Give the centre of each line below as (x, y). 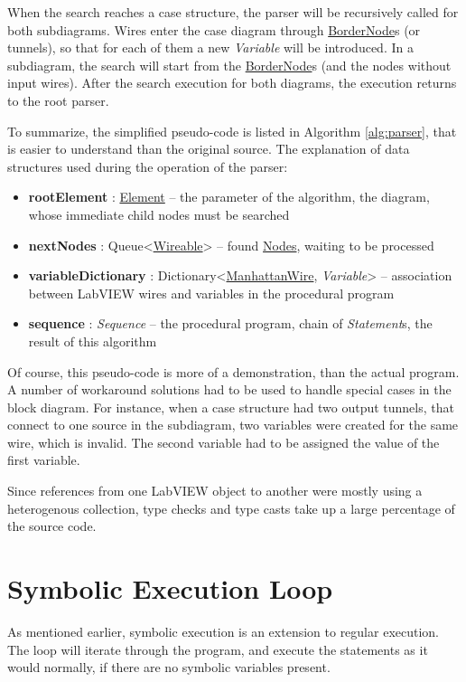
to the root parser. (58, 100)
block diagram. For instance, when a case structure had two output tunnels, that (231, 407)
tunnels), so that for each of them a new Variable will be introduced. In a (210, 47)
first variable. (44, 460)
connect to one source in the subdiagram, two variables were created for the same (233, 425)
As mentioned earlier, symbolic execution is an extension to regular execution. (224, 631)
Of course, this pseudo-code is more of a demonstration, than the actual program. (233, 371)
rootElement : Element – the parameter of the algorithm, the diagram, (229, 197)
